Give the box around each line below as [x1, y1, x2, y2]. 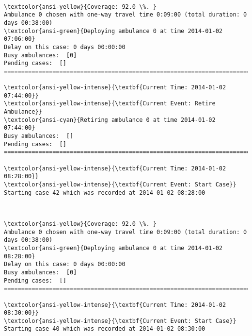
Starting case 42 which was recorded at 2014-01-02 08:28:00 [4, 189, 205, 196]
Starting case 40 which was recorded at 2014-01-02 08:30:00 [4, 325, 205, 333]
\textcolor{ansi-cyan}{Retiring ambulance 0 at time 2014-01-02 [4, 116, 216, 123]
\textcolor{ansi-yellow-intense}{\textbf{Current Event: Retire [4, 100, 216, 107]
